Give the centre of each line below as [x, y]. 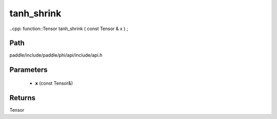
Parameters [28, 70]
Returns [23, 98]
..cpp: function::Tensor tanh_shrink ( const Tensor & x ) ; [69, 29]
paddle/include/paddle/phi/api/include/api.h [56, 55]
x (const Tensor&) [54, 83]
